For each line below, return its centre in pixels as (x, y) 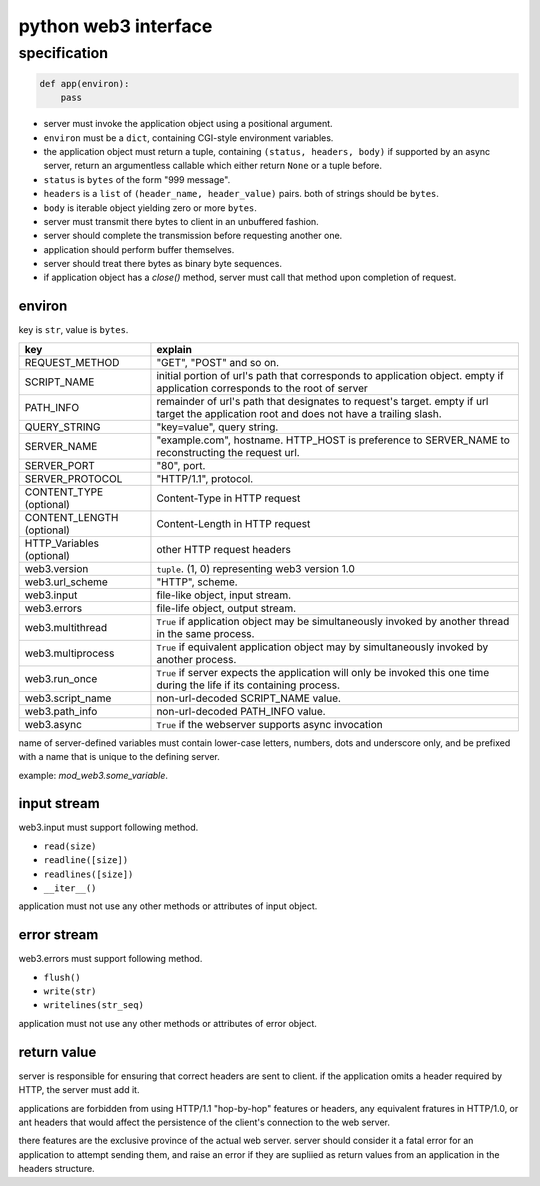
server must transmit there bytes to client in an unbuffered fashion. (181, 221)
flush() (62, 977)
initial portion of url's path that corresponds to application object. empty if (330, 375)
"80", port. (181, 465)
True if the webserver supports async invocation (270, 724)
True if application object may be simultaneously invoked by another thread (333, 621)
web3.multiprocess (69, 653)
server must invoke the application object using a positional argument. (188, 124)
